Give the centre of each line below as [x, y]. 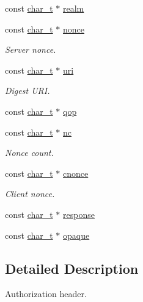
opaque [76, 235]
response [79, 214]
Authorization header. [46, 294]
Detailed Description [72, 268]
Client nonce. [30, 194]
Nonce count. [29, 153]
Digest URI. [28, 91]
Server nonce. [31, 49]
